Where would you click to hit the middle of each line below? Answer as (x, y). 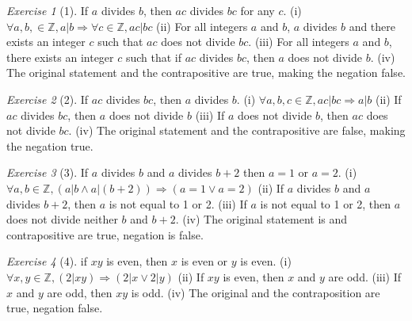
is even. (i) (266, 261)
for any (257, 10)
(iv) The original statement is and (265, 219)
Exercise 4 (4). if (47, 261)
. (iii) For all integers (299, 42)
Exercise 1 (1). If (48, 10)
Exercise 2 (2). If (48, 99)
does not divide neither (62, 219)
